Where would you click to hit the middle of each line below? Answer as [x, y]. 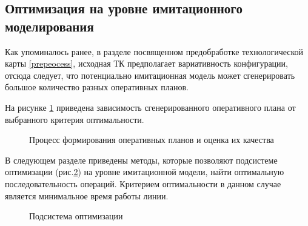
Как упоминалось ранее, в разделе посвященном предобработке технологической [154, 51]
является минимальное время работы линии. [87, 195]
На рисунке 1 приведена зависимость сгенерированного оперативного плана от [150, 107]
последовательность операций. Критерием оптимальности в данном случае [143, 183]
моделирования [49, 26]
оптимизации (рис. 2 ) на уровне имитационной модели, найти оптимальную [145, 172]
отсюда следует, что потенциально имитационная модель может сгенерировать [150, 75]
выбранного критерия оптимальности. [75, 119]
